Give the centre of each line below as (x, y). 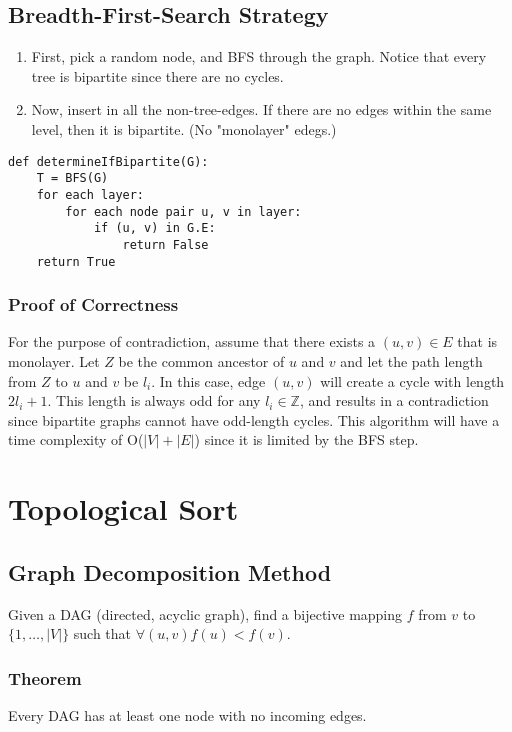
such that (102, 633)
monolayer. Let (54, 360)
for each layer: (90, 194)
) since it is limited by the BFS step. (306, 439)
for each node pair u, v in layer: (183, 211)
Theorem (45, 677)
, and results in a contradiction (394, 400)
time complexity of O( (76, 439)
